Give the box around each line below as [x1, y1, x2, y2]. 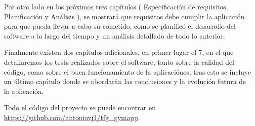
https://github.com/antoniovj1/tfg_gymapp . [4, 112, 140, 122]
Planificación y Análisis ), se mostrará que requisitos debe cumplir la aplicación [4, 11, 245, 21]
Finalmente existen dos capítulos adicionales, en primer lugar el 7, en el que [4, 47, 234, 57]
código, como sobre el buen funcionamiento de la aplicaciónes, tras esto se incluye [4, 66, 251, 77]
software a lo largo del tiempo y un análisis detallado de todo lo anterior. [4, 30, 225, 41]
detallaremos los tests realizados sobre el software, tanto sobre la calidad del [4, 56, 234, 67]
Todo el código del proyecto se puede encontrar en [4, 102, 156, 113]
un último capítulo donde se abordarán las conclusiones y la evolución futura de [4, 76, 246, 86]
